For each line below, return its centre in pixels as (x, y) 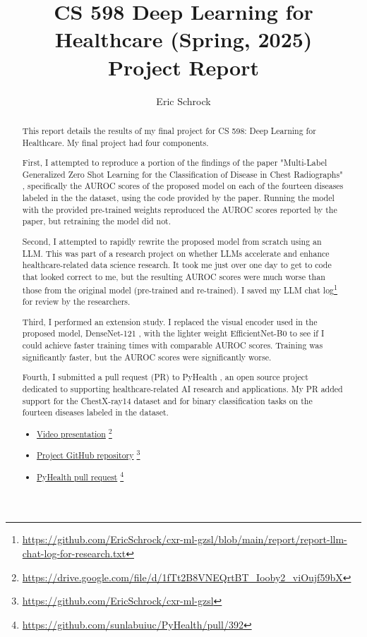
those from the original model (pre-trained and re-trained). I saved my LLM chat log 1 (180, 289)
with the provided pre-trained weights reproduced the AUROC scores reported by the (180, 209)
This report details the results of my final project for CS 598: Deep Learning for (169, 130)
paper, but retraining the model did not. (97, 221)
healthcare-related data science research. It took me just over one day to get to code (177, 265)
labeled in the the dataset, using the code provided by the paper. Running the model (178, 198)
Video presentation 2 (74, 432)
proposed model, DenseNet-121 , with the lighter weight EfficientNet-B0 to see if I (173, 333)
